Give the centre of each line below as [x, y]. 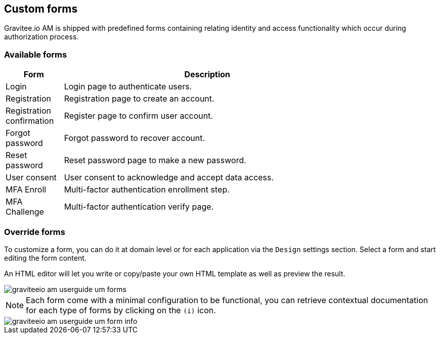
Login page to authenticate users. [128, 87]
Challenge [25, 212]
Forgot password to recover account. [135, 138]
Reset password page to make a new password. [155, 160]
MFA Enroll [26, 190]
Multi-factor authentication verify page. [139, 207]
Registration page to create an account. [139, 99]
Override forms [35, 232]
